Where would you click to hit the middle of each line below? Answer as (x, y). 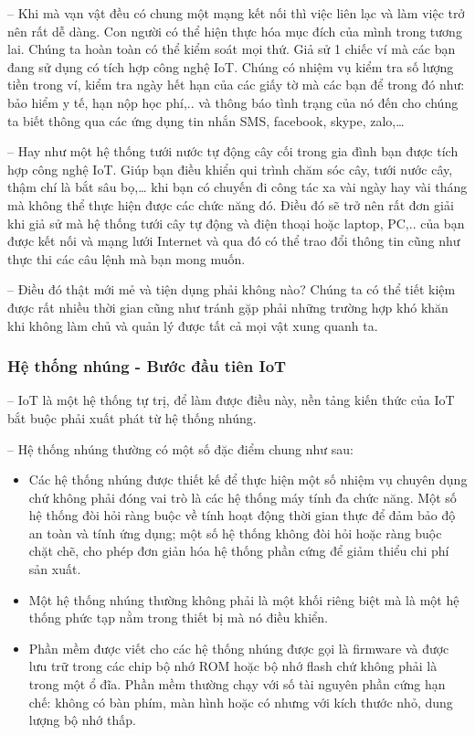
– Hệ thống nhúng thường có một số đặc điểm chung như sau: (180, 448)
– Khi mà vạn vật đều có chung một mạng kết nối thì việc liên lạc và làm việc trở (236, 13)
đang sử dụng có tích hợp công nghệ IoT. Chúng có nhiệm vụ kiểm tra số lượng (231, 66)
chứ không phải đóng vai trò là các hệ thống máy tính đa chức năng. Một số (243, 497)
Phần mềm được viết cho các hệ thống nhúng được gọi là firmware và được (239, 648)
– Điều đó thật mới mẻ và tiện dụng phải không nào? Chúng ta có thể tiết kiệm (232, 289)
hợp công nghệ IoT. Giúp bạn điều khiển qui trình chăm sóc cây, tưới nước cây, (230, 169)
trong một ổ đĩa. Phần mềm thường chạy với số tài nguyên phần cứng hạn (237, 684)
